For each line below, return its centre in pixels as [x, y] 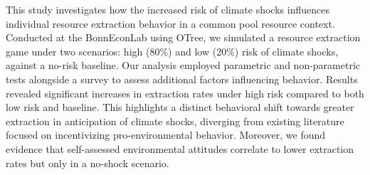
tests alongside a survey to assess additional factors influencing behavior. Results [182, 79]
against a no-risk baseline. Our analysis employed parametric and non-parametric [183, 65]
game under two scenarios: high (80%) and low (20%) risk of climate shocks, [172, 51]
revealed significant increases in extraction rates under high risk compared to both [185, 93]
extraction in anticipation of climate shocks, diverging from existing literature [175, 121]
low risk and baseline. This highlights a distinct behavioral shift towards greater [180, 107]
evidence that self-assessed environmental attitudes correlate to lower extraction [180, 148]
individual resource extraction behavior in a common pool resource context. [170, 23]
